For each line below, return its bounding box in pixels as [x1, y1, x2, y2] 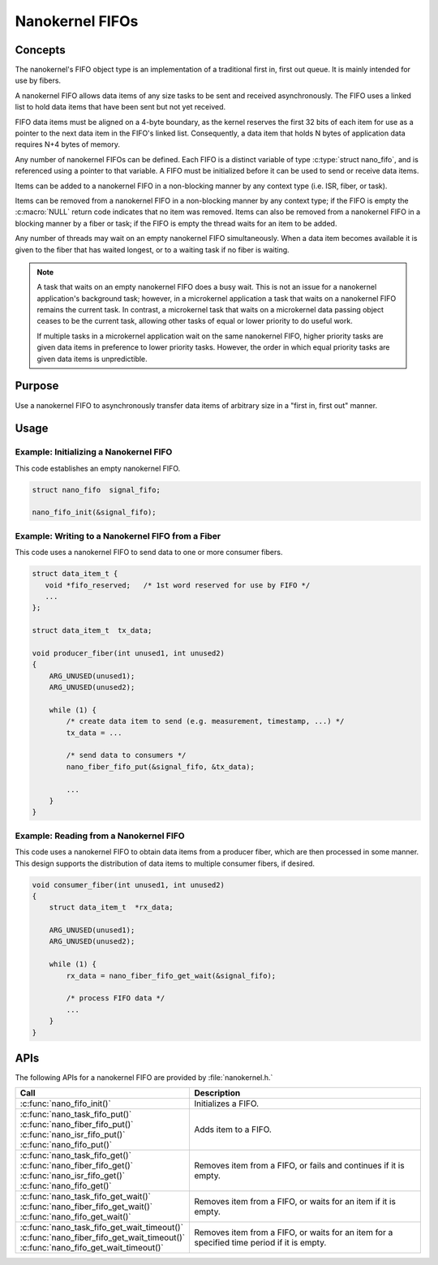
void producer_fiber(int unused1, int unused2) [32, 648, 225, 657]
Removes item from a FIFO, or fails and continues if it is [194, 1160, 405, 1172]
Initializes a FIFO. [194, 1098, 260, 1109]
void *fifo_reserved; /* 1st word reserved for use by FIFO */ [45, 580, 311, 590]
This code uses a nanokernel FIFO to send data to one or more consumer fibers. [15, 548, 283, 557]
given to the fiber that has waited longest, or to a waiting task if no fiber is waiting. [15, 244, 290, 255]
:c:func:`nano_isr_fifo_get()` [19, 1170, 126, 1181]
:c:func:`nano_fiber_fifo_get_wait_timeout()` [19, 1232, 186, 1243]
